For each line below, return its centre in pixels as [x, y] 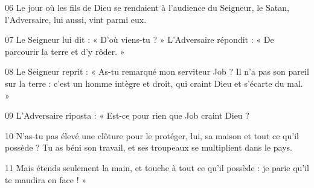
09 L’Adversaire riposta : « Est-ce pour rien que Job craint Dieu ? [127, 115]
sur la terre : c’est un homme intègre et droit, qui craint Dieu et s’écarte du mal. [154, 83]
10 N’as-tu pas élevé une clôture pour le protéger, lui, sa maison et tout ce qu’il [152, 135]
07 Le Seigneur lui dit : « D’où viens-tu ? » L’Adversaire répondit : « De [139, 39]
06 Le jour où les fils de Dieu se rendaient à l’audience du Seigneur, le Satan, [147, 7]
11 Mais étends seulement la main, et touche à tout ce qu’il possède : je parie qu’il [157, 167]
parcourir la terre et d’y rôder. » [65, 51]
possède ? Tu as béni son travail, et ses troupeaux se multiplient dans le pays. [149, 147]
